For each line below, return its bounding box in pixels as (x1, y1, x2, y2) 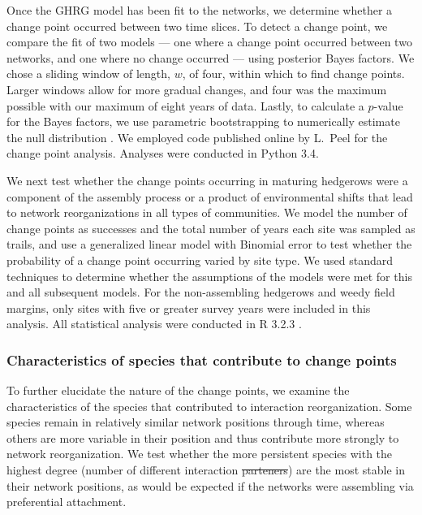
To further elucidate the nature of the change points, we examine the (6, 382, 350, 399)
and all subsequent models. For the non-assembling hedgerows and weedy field (6, 283, 395, 301)
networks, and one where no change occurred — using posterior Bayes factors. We (6, 49, 415, 66)
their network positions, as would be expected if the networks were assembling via (6, 477, 414, 494)
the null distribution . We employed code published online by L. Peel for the (6, 128, 388, 145)
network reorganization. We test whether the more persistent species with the (6, 445, 393, 462)
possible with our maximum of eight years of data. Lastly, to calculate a (6, 97, 364, 114)
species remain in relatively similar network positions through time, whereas (6, 413, 385, 431)
